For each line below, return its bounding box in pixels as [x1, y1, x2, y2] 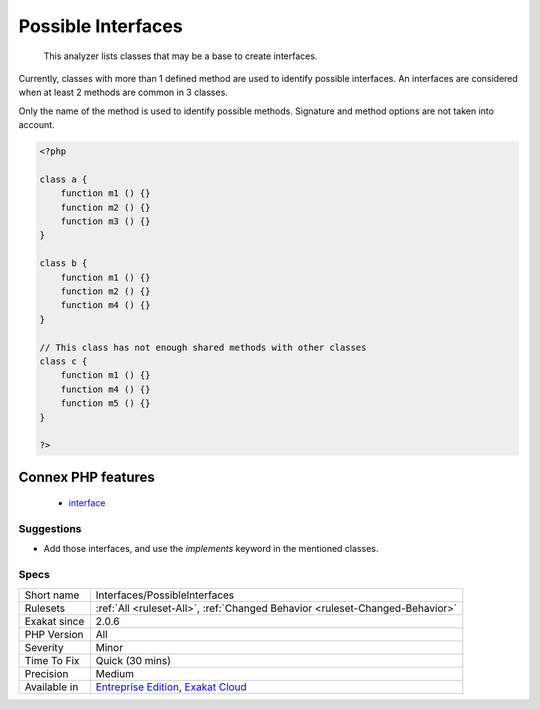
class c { [39, 355, 88, 367]
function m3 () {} [60, 216, 151, 227]
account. [18, 119, 55, 131]
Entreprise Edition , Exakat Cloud [95, 680, 247, 694]
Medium [95, 666, 135, 680]
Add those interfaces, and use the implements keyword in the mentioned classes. [43, 543, 379, 555]
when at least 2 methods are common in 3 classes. [18, 86, 229, 99]
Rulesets [24, 601, 65, 615]
